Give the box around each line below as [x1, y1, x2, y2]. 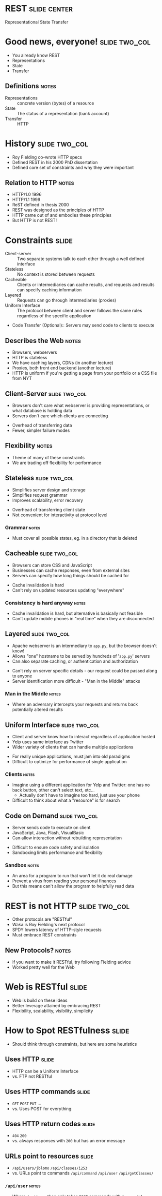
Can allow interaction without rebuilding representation [12, 835, 122, 841]
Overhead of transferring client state [12, 507, 85, 512]
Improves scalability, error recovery [12, 497, 83, 503]
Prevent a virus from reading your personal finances [12, 878, 116, 884]
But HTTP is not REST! [12, 218, 57, 223]
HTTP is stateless [12, 355, 48, 361]
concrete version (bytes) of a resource [17, 100, 95, 106]
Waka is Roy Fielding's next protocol [12, 922, 85, 928]
